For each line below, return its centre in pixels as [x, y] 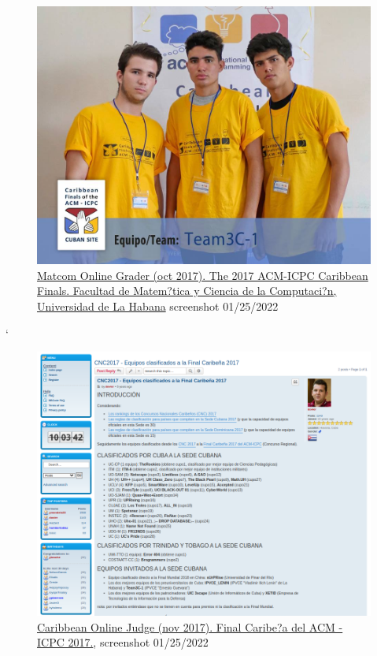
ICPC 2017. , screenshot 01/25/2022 [123, 642]
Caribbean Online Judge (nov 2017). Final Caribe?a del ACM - [190, 626]
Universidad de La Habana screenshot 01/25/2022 [158, 306]
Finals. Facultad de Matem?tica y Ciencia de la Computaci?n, [187, 291]
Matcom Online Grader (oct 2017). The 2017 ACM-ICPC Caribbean [203, 275]
